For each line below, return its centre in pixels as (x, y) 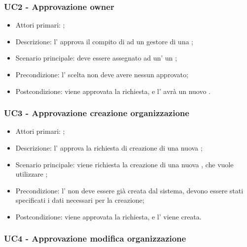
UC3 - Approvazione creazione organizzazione (97, 113)
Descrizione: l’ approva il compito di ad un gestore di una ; (104, 41)
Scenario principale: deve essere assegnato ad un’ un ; (96, 58)
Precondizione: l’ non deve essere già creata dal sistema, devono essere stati (129, 190)
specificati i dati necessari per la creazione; (80, 200)
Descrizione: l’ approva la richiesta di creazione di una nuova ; (109, 148)
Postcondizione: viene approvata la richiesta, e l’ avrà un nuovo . (113, 91)
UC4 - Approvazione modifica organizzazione (95, 238)
